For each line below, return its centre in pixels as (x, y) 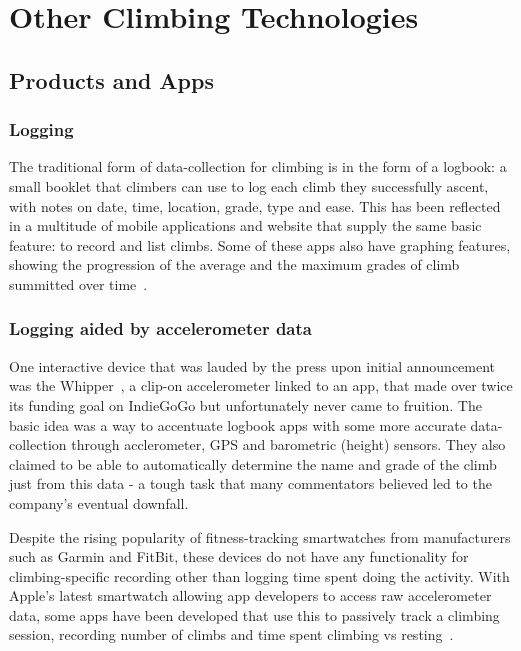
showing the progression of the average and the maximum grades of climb (234, 264)
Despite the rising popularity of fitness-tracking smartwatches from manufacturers (260, 536)
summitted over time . (78, 283)
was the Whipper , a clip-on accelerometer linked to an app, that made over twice (261, 385)
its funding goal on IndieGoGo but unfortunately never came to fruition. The (245, 404)
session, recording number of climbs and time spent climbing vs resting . (231, 634)
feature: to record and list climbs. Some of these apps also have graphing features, (260, 244)
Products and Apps (111, 79)
